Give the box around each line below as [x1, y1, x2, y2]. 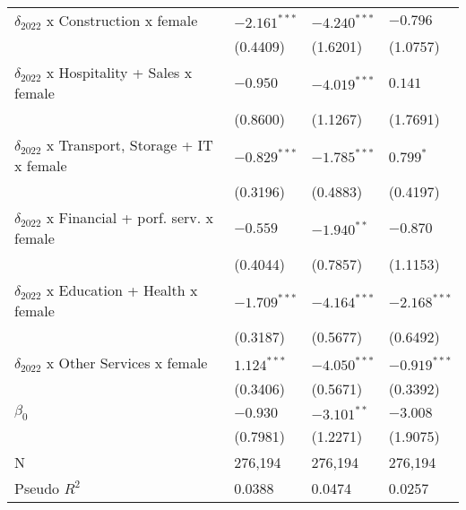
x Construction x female [46, 10, 198, 30]
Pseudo [14, 478, 60, 499]
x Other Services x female [46, 352, 208, 373]
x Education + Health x [46, 280, 198, 300]
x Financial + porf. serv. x [46, 207, 213, 228]
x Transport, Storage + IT [46, 134, 213, 155]
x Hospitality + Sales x [46, 62, 193, 82]
